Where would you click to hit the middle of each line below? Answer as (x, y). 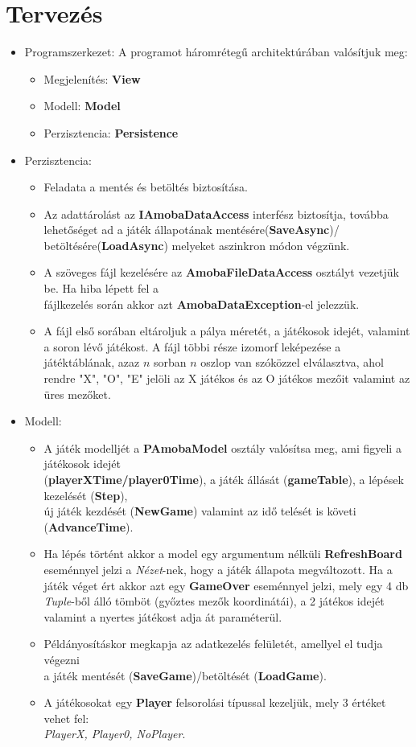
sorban (170, 362)
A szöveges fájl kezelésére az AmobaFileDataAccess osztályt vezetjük (221, 272)
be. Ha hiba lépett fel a (101, 288)
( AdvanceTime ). (89, 526)
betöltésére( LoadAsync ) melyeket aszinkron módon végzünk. (197, 245)
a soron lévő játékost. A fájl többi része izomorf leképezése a (192, 346)
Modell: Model (82, 106)
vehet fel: (66, 718)
